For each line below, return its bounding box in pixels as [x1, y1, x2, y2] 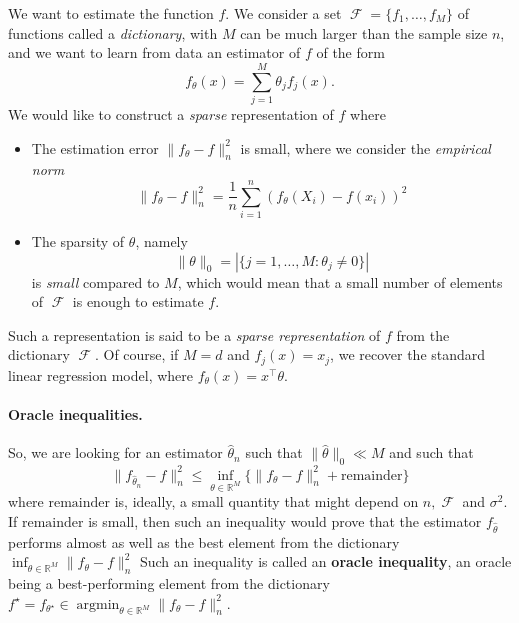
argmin [76, 597, 120, 612]
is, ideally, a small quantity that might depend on [114, 491, 419, 512]
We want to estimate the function [8, 3, 214, 23]
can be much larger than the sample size [240, 22, 488, 43]
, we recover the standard [330, 344, 486, 365]
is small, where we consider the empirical [240, 137, 491, 158]
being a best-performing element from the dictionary [8, 573, 330, 594]
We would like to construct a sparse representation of [8, 103, 334, 124]
